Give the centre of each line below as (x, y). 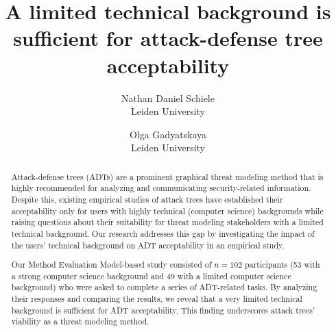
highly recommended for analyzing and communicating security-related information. (161, 188)
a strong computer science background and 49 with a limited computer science (151, 276)
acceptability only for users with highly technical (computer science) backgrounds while (167, 210)
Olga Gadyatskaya (168, 134)
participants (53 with (283, 265)
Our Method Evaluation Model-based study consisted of (111, 265)
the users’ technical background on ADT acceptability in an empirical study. (148, 245)
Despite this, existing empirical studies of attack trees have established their (147, 199)
